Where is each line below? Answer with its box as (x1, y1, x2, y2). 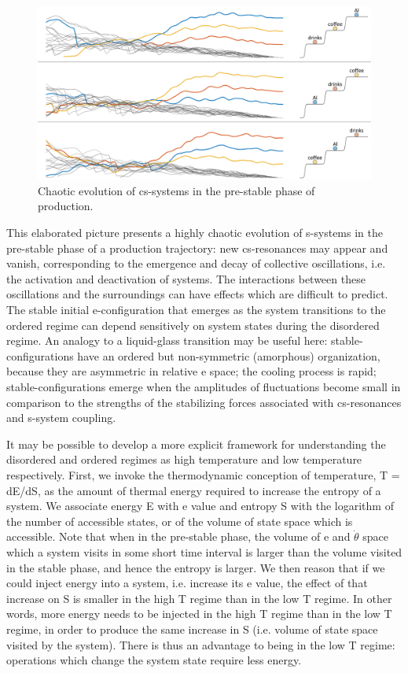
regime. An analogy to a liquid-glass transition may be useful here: (6, 332, 328, 349)
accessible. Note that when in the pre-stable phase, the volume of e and (6, 528, 351, 545)
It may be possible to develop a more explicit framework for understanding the (6, 435, 386, 452)
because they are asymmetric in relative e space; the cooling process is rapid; (6, 363, 377, 379)
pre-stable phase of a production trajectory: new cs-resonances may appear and (6, 239, 388, 256)
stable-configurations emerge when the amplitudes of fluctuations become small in (6, 379, 401, 394)
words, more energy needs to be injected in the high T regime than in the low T (6, 605, 392, 622)
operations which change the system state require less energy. (6, 652, 302, 668)
